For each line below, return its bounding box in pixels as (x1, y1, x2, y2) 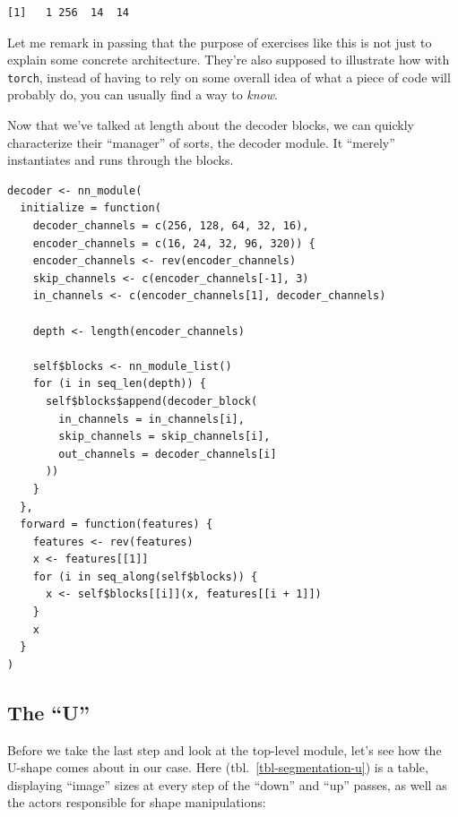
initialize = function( (20, 202, 161, 215)
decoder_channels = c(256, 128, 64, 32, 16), (32, 219, 309, 232)
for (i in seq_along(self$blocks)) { (32, 570, 258, 583)
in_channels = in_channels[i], (58, 412, 245, 426)
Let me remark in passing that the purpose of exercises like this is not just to (7, 32, 432, 51)
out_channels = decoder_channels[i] (58, 447, 277, 460)
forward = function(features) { (20, 518, 213, 531)
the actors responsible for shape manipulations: (7, 793, 266, 812)
